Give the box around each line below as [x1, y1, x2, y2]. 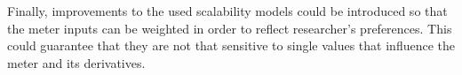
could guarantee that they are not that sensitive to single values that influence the [7, 36, 455, 55]
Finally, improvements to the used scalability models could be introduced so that [7, 2, 448, 19]
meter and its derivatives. [7, 53, 146, 71]
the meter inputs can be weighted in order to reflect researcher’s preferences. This [7, 19, 452, 37]
